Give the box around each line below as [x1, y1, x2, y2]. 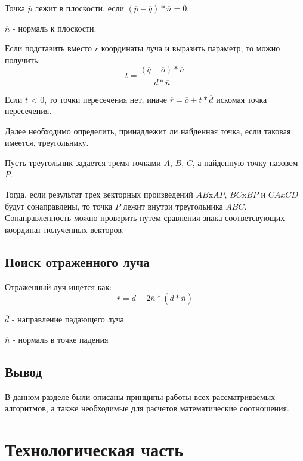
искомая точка [216, 93, 267, 105]
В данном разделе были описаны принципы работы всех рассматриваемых [5, 390, 276, 402]
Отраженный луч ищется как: [5, 280, 112, 293]
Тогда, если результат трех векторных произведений [5, 188, 193, 201]
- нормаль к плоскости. [13, 21, 97, 34]
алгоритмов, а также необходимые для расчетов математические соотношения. [5, 402, 289, 414]
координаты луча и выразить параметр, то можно [101, 42, 280, 54]
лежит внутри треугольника [123, 199, 223, 212]
